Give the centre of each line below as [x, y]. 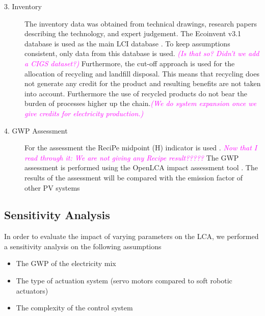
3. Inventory [23, 6]
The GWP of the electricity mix [66, 263]
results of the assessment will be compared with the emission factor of [134, 177]
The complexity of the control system [74, 308]
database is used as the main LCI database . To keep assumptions [127, 43]
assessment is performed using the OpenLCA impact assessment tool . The [141, 167]
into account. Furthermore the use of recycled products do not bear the [136, 93]
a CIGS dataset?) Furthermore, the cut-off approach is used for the [130, 63]
